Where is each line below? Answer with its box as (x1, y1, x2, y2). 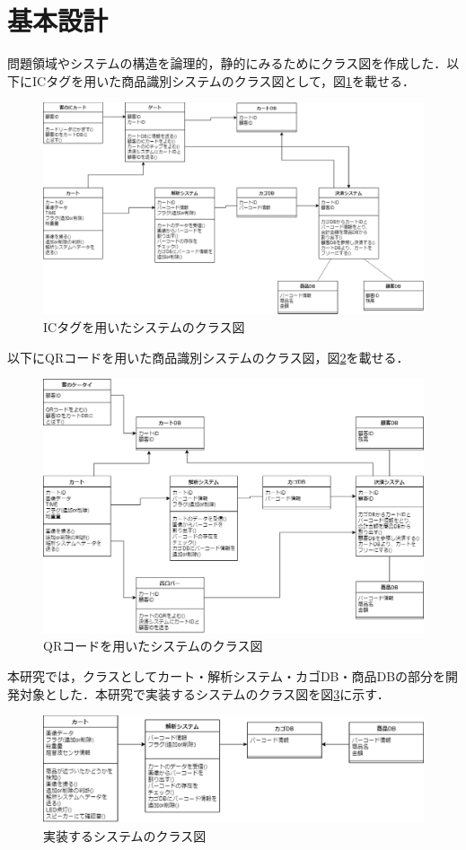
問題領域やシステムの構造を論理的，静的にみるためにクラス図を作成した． (7, 54, 447, 73)
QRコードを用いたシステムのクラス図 (43, 636, 263, 655)
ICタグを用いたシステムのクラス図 (43, 317, 245, 336)
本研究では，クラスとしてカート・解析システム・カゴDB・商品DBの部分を (7, 666, 446, 685)
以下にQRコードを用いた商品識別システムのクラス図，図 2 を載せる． (7, 347, 409, 366)
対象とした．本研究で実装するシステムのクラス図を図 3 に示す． (19, 684, 390, 703)
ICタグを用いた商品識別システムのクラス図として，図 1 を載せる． (31, 71, 416, 90)
